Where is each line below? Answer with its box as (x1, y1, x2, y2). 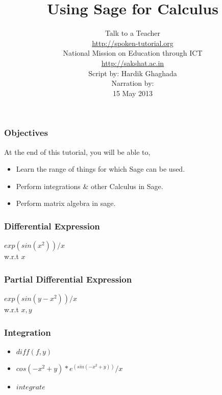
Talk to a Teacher (105, 28, 161, 38)
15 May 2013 (112, 87, 153, 98)
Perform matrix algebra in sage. (16, 198, 116, 208)
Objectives (4, 126, 48, 139)
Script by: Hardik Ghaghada (88, 67, 177, 78)
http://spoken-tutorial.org (92, 37, 174, 48)
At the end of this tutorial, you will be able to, (4, 146, 151, 157)
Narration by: (111, 78, 154, 88)
